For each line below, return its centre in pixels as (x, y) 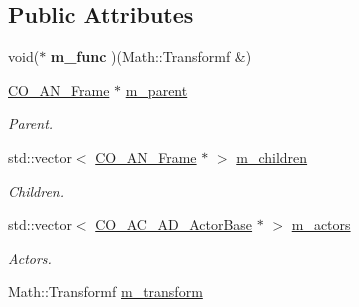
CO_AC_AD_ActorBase (174, 224)
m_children (272, 156)
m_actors (321, 224)
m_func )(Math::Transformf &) (151, 56)
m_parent (156, 89)
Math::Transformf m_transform (105, 291)
